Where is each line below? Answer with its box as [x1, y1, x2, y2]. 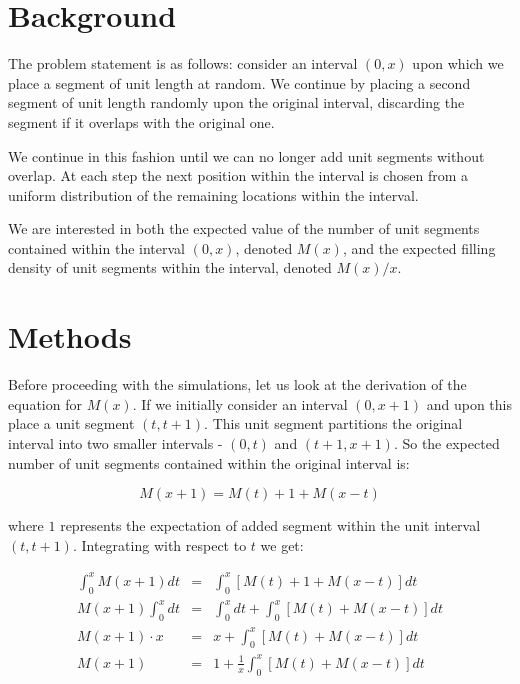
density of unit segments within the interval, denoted [8, 257, 332, 278]
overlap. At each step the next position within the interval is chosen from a [8, 165, 469, 186]
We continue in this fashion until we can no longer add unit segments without [8, 145, 485, 166]
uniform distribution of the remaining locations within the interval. [8, 184, 419, 205]
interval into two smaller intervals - [8, 432, 223, 453]
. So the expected [393, 432, 500, 453]
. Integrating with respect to [72, 534, 247, 555]
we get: [260, 534, 304, 555]
